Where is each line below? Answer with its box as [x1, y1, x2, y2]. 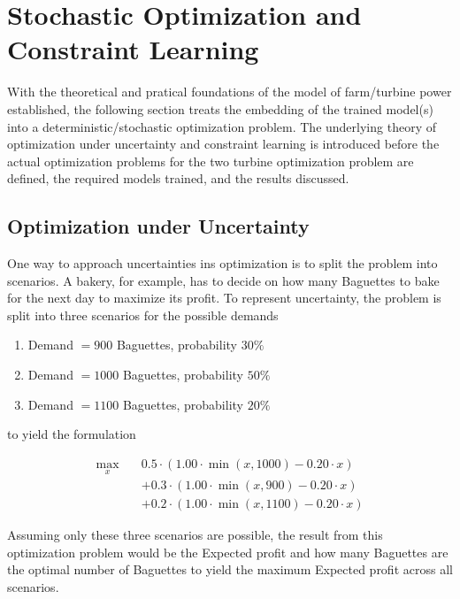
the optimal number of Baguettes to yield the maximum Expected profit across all [7, 560, 453, 579]
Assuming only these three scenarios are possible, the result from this [7, 526, 383, 544]
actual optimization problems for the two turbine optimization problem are [7, 151, 414, 170]
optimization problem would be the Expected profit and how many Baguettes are [7, 542, 448, 561]
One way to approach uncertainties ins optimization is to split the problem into [7, 254, 438, 273]
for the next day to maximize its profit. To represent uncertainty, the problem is [7, 288, 441, 307]
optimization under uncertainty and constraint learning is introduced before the [7, 134, 440, 153]
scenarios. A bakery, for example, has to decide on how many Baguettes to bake [7, 271, 440, 289]
